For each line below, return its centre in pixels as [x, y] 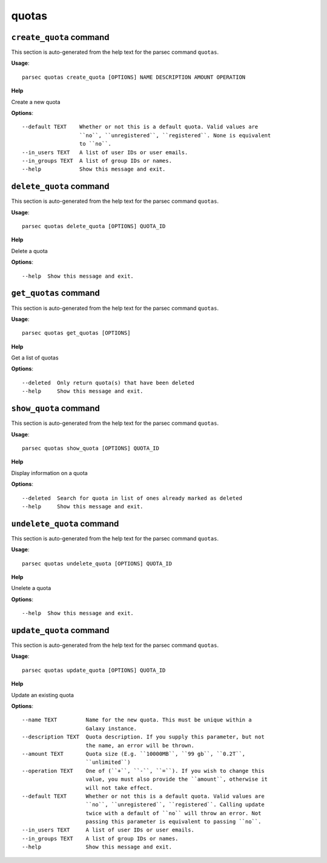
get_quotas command [55, 293]
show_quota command [55, 409]
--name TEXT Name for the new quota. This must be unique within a [137, 720]
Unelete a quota [31, 588]
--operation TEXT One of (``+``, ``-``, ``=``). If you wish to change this [143, 771]
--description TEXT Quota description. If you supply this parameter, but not [143, 737]
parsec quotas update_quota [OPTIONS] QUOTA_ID [94, 670]
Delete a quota [29, 251]
